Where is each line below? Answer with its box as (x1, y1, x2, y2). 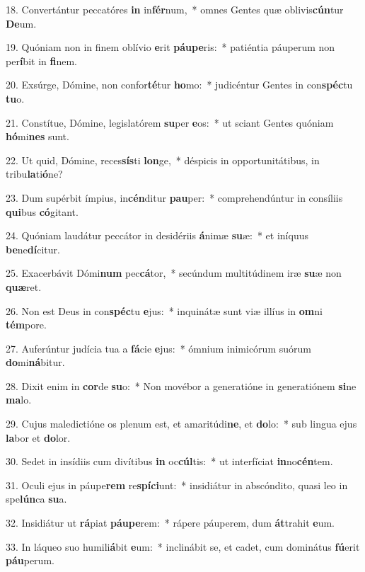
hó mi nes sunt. (6, 129, 69, 144)
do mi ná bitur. (6, 355, 65, 370)
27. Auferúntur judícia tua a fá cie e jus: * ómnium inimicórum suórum (6, 341, 311, 355)
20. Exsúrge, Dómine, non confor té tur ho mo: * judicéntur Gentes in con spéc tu (6, 77, 353, 92)
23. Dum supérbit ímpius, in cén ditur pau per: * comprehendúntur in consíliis (6, 190, 343, 205)
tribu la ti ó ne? (6, 166, 63, 181)
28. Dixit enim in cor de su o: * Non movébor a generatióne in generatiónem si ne (6, 378, 357, 393)
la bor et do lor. (6, 430, 71, 445)
